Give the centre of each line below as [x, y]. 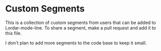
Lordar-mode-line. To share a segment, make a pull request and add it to [81, 27]
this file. [13, 33]
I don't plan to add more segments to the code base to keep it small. [76, 42]
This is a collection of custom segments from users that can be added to [81, 22]
